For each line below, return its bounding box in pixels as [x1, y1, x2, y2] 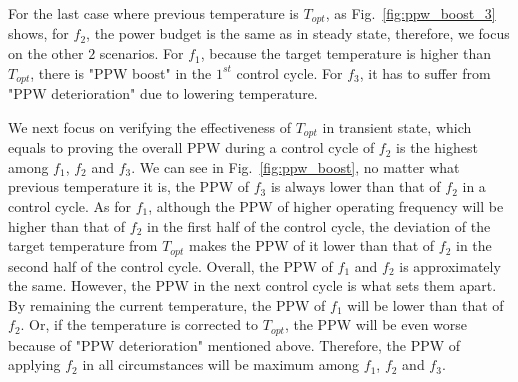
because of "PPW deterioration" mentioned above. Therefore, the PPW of [8, 334, 461, 355]
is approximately [399, 255, 501, 276]
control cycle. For [236, 62, 343, 83]
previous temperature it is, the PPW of [8, 176, 250, 197]
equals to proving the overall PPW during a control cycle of [8, 137, 375, 158]
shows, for [8, 23, 69, 44]
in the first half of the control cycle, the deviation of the [147, 215, 491, 236]
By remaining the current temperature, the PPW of [8, 294, 326, 315]
